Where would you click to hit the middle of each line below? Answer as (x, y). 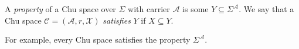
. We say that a (266, 9)
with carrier (149, 9)
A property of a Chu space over (60, 9)
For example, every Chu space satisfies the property (98, 39)
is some (196, 9)
